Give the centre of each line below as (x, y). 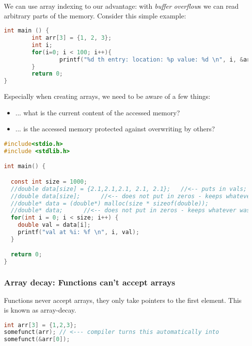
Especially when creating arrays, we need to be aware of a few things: (107, 96)
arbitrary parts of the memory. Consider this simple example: (95, 15)
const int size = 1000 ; (49, 181)
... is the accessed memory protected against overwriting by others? (115, 129)
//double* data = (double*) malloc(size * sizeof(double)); (110, 203)
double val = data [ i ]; (54, 225)
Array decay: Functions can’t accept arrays (90, 282)
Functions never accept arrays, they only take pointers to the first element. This (123, 300)
